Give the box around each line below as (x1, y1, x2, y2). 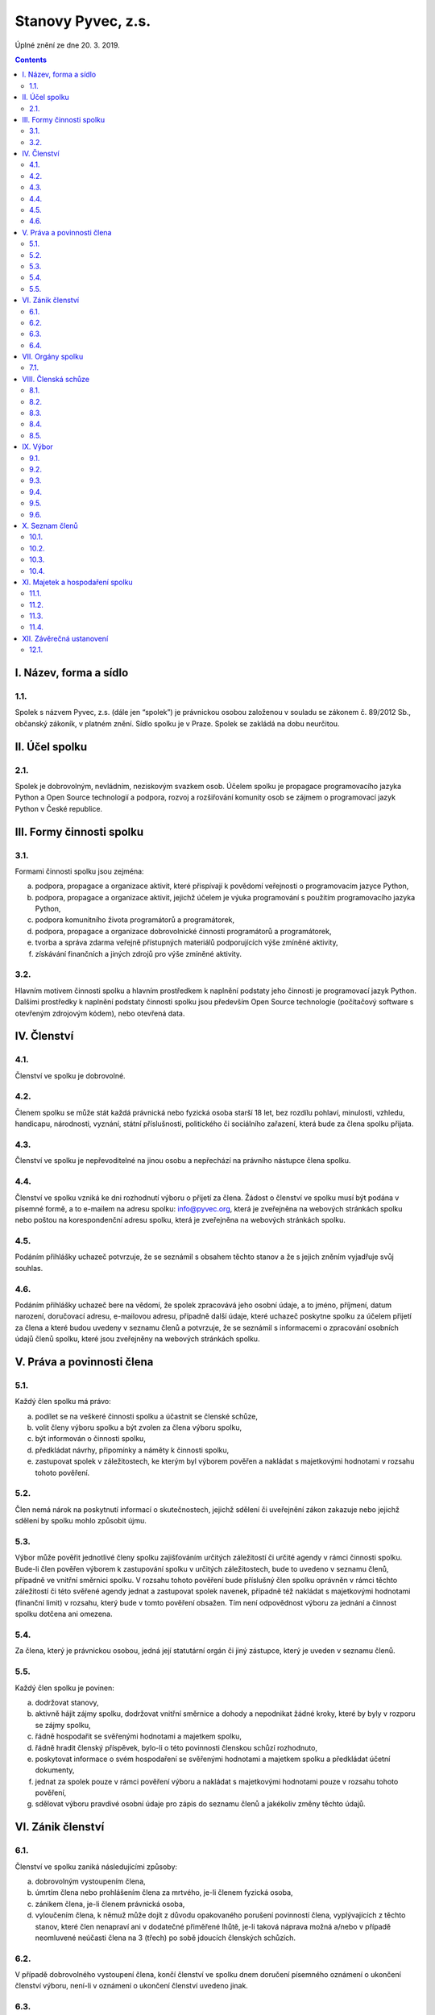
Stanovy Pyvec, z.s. (14, 12, 151, 30)
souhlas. (14, 1263, 43, 1273)
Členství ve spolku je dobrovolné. (14, 1070, 126, 1080)
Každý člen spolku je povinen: (14, 1683, 114, 1693)
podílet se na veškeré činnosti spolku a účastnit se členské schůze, (35, 1411, 258, 1421)
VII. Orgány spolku (22, 351, 84, 362)
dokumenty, (35, 1765, 75, 1775)
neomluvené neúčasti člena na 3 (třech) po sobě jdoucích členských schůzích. (35, 1933, 296, 1942)
